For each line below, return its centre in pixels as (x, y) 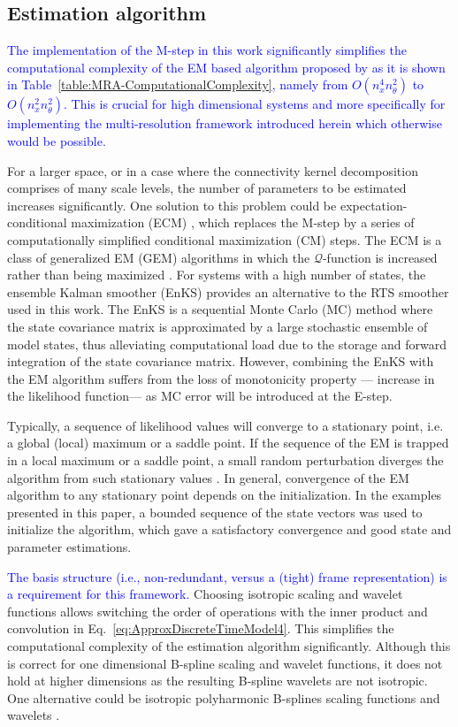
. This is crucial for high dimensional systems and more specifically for (255, 104)
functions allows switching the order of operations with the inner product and (218, 611)
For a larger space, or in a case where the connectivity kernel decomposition (213, 170)
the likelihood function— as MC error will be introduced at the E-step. (200, 396)
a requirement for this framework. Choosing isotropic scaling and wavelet (205, 594)
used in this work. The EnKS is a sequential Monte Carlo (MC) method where (220, 309)
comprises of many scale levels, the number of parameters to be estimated (207, 188)
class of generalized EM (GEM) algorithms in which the (159, 257)
